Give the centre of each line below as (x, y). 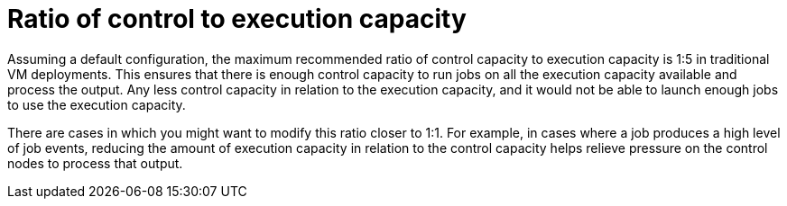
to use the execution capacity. (97, 104)
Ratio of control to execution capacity (237, 19)
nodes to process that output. (95, 163)
